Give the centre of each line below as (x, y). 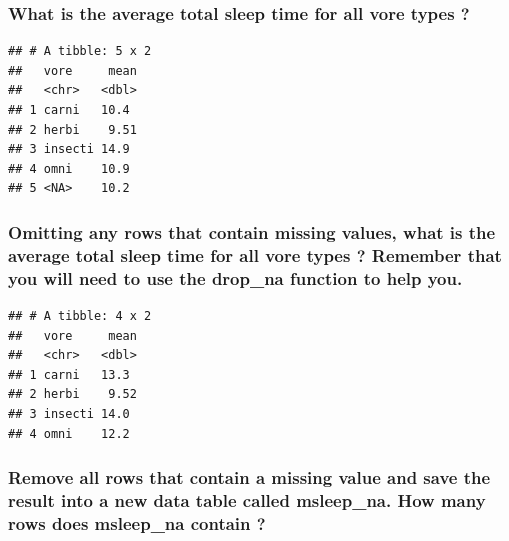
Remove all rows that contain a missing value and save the (249, 477)
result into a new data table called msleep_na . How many (247, 500)
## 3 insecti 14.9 (69, 149)
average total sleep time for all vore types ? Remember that (255, 254)
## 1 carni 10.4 (69, 110)
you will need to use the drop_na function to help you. (235, 277)
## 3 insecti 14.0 (69, 414)
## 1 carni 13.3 (69, 374)
